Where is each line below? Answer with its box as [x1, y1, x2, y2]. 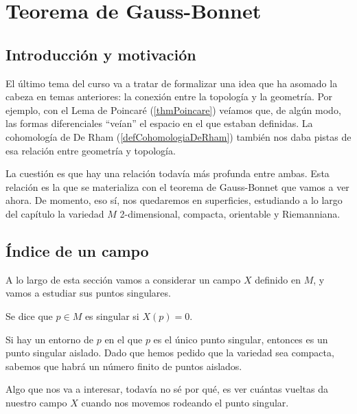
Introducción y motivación [5, 43, 196, 65]
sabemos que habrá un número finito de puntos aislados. [5, 358, 242, 373]
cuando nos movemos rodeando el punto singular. [81, 395, 289, 409]
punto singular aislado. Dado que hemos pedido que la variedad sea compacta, [5, 345, 334, 360]
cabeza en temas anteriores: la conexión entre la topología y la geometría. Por [5, 89, 333, 104]
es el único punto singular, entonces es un [153, 332, 328, 346]
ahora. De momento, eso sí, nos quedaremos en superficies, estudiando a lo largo [5, 193, 343, 207]
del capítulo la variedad [5, 206, 104, 220]
